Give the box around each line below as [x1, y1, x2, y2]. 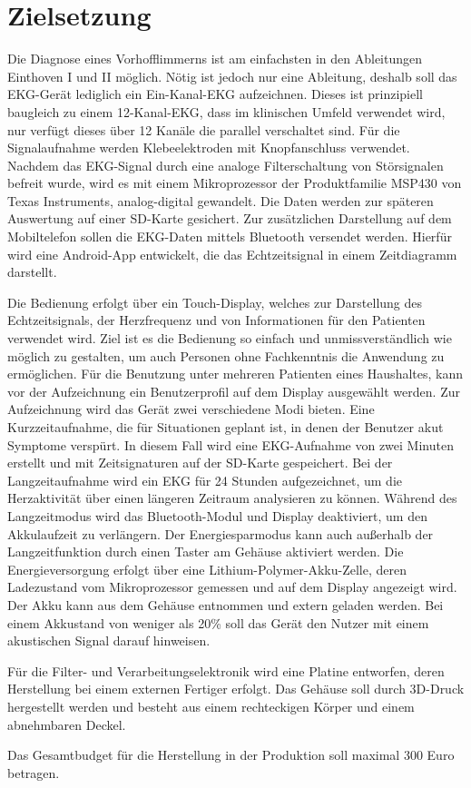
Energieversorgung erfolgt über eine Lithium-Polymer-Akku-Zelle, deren [7, 559, 407, 578]
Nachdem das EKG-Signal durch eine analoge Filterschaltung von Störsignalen [7, 155, 444, 174]
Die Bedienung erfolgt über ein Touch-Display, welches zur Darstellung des [7, 292, 423, 311]
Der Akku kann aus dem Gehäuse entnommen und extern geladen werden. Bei [7, 595, 444, 614]
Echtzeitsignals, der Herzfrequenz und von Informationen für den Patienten [7, 310, 426, 330]
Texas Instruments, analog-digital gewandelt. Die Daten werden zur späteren [7, 191, 434, 210]
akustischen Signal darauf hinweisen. [7, 631, 211, 650]
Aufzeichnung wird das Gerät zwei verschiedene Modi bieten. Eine [7, 399, 375, 419]
